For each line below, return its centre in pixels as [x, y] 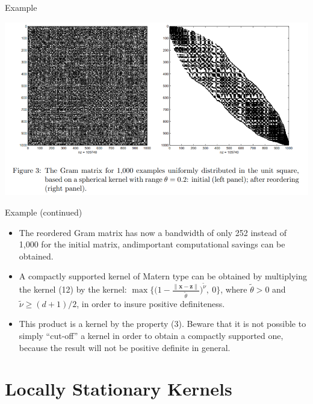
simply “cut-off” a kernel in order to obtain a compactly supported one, [151, 336]
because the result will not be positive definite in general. [125, 347]
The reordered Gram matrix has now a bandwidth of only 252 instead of [153, 232]
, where [234, 289]
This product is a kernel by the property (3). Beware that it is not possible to [163, 324]
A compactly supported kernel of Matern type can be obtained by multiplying [163, 276]
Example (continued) [44, 212]
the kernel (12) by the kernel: [73, 289]
